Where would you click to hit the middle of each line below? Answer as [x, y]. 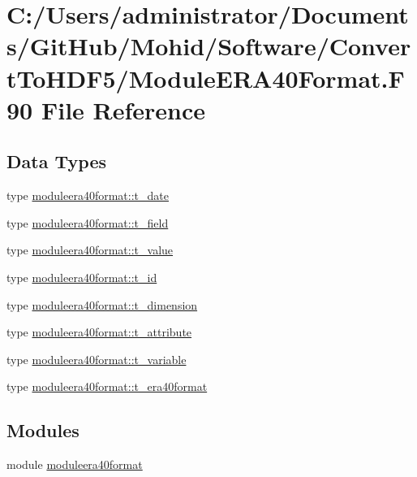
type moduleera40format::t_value [90, 250]
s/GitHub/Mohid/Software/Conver [209, 46]
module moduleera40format [75, 464]
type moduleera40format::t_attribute [99, 332]
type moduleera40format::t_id [82, 277]
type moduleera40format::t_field [88, 222]
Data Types [56, 161]
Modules [43, 430]
